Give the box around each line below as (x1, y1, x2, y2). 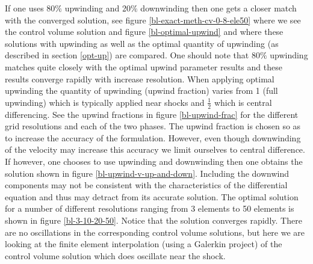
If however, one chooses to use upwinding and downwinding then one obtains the (5, 155, 303, 167)
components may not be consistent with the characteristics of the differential (5, 179, 288, 191)
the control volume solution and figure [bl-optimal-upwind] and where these (5, 25, 284, 38)
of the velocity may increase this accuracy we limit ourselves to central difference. (5, 143, 305, 156)
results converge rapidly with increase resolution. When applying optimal (5, 72, 274, 85)
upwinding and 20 (64, 2, 131, 14)
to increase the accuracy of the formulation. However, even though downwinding (5, 131, 301, 144)
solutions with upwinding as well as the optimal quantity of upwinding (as (5, 37, 279, 49)
